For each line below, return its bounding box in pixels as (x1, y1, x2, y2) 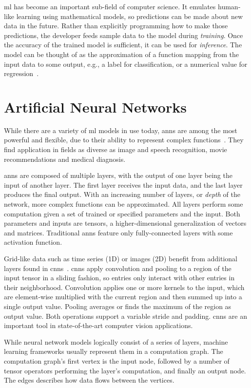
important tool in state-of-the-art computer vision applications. (4, 320, 193, 330)
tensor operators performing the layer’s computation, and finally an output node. (4, 365, 246, 375)
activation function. (4, 237, 62, 247)
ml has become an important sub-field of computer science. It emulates (4, 1, 216, 11)
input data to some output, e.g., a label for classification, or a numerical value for (4, 58, 248, 69)
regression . (4, 68, 39, 78)
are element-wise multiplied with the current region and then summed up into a (4, 291, 242, 302)
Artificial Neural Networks (4, 97, 187, 116)
